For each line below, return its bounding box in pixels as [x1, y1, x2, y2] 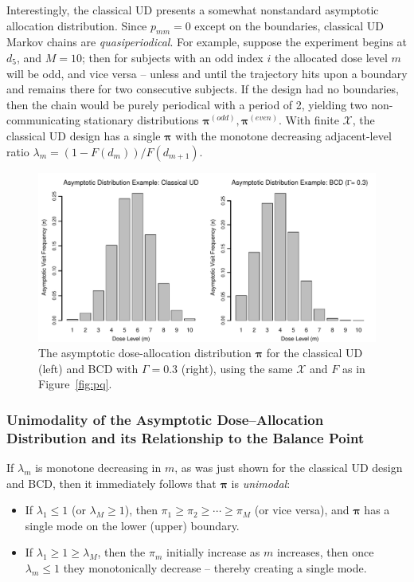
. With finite [279, 112, 339, 128]
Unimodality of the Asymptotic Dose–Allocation [6, 409, 324, 429]
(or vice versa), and [254, 501, 350, 518]
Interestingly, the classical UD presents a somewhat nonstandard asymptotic [6, 2, 379, 18]
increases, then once [276, 544, 374, 560]
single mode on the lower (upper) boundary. [25, 517, 240, 533]
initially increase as [166, 544, 260, 560]
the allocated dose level [274, 49, 388, 65]
